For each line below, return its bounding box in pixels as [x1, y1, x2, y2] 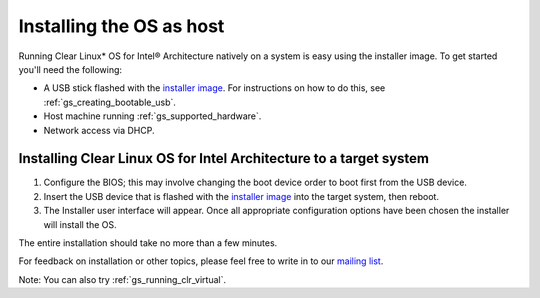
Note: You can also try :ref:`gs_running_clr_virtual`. [18, 273, 227, 285]
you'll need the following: [18, 63, 123, 75]
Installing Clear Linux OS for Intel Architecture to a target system [18, 150, 430, 167]
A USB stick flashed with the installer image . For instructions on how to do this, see [43, 82, 386, 94]
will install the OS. [43, 218, 117, 230]
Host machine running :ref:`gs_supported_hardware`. [43, 110, 262, 122]
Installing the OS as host [18, 15, 225, 37]
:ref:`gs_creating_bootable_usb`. [43, 96, 177, 108]
